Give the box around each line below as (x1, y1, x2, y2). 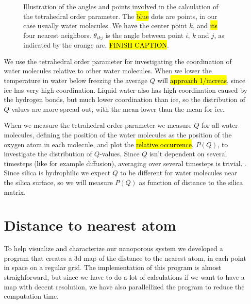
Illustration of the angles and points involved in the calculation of (23, 1, 218, 11)
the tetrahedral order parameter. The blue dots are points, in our (23, 11, 218, 21)
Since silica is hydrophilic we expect (4, 168, 111, 178)
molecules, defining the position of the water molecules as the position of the (4, 129, 232, 139)
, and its (193, 20, 218, 31)
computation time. (4, 291, 59, 301)
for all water (201, 120, 238, 130)
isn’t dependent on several (149, 149, 227, 159)
